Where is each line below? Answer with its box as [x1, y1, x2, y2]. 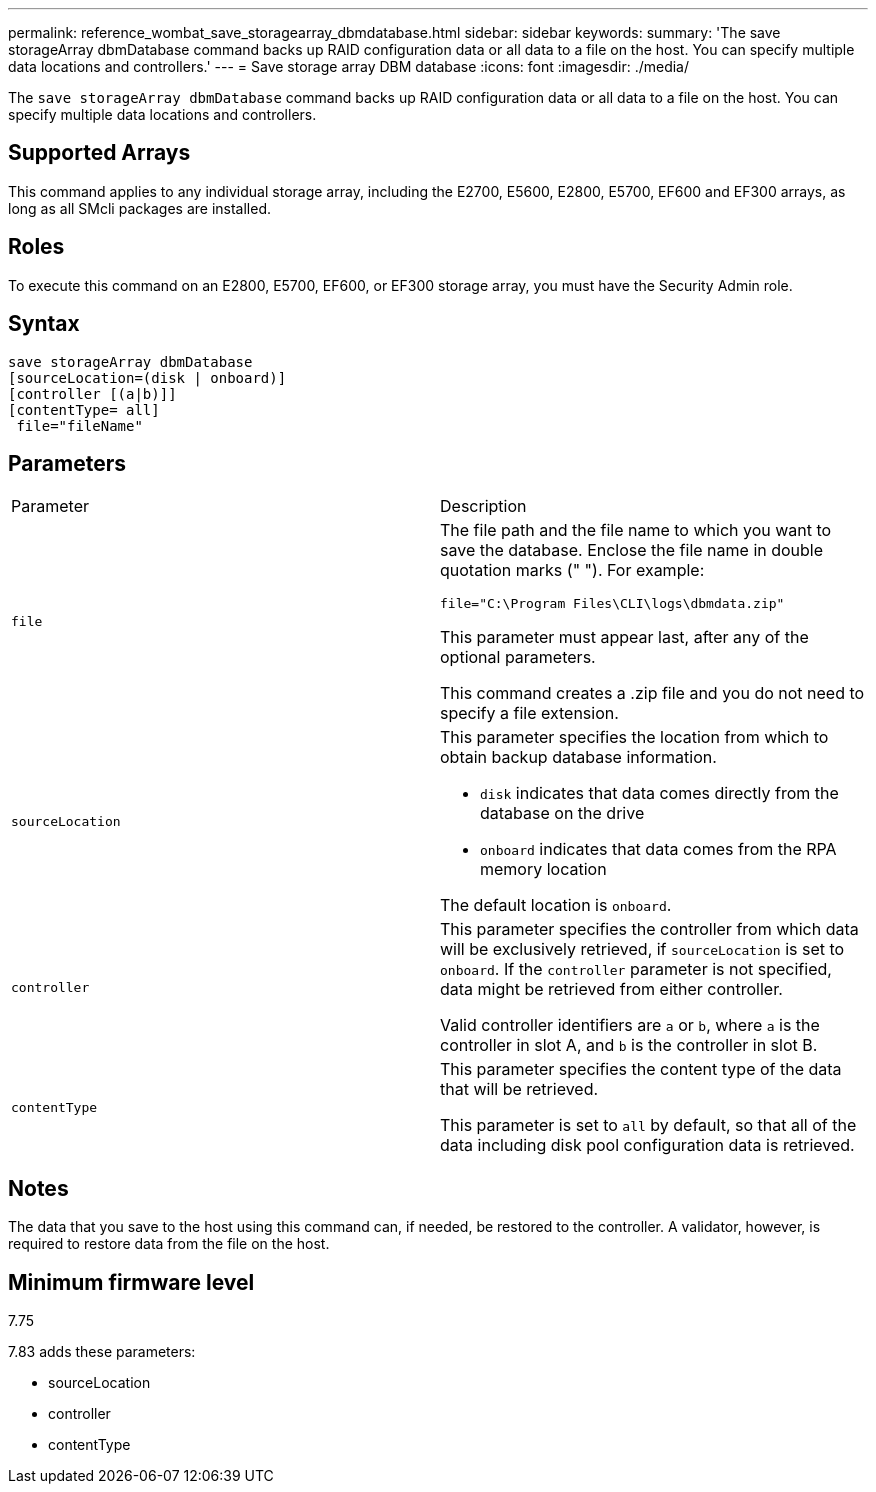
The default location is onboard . [440, 895, 672, 916]
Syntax [8, 311, 80, 337]
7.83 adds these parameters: [8, 1343, 196, 1361]
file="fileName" [16, 417, 143, 434]
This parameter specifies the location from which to [440, 727, 829, 748]
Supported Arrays [8, 140, 191, 166]
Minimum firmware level [8, 1269, 255, 1295]
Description [440, 496, 527, 517]
